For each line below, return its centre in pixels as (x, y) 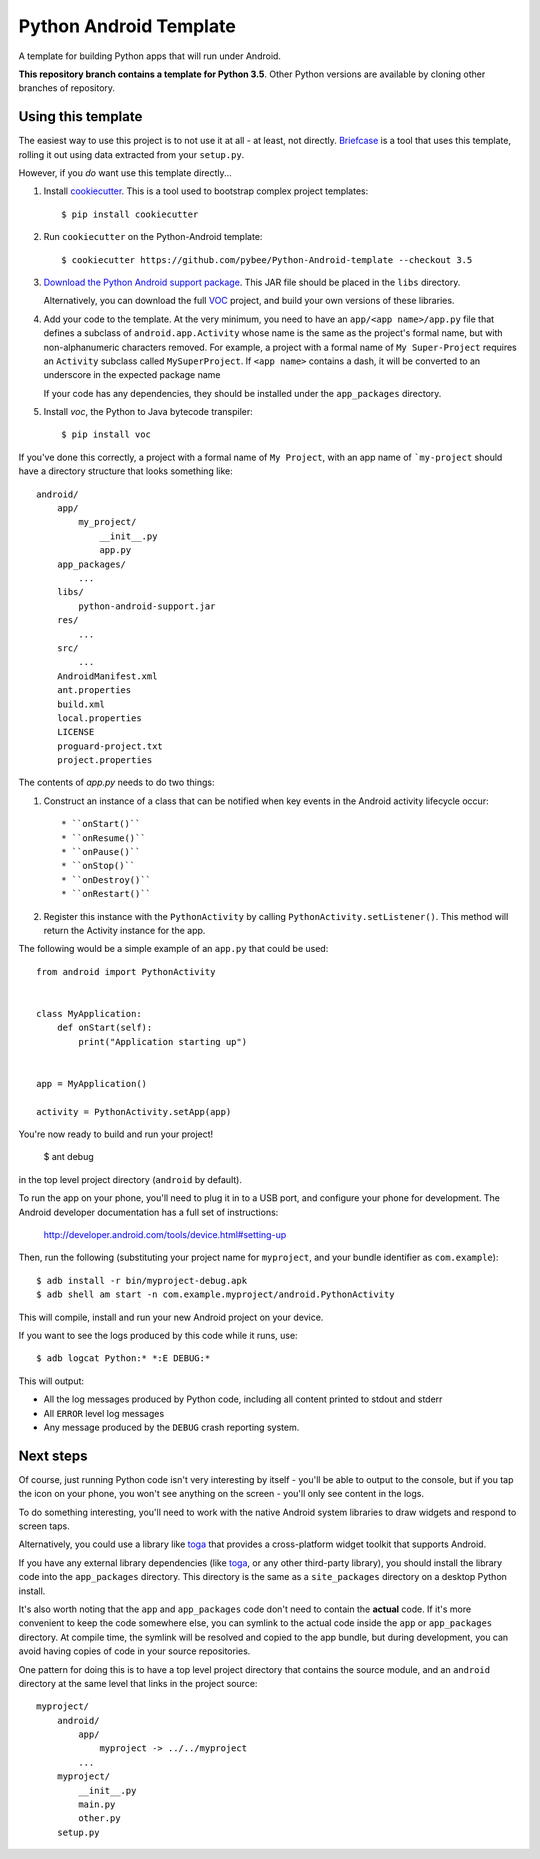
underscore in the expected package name (132, 375)
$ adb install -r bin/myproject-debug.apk (142, 1280)
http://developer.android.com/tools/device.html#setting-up (165, 1235)
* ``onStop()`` (98, 866)
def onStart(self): (104, 1028)
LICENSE (75, 732)
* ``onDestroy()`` (106, 879)
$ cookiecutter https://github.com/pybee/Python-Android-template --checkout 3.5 (267, 259)
